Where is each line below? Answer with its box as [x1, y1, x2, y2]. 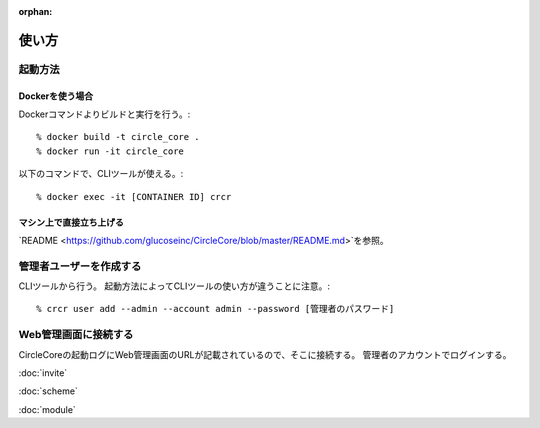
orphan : [18, 6, 53, 17]
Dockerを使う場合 [18, 90, 94, 102]
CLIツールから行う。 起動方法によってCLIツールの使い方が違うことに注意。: [18, 280, 330, 292]
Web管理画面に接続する [18, 328, 134, 342]
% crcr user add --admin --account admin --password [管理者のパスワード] [36, 303, 395, 315]
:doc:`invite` [18, 366, 68, 379]
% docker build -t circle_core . [36, 131, 200, 143]
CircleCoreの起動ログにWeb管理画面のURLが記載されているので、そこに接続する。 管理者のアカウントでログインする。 [18, 348, 512, 360]
